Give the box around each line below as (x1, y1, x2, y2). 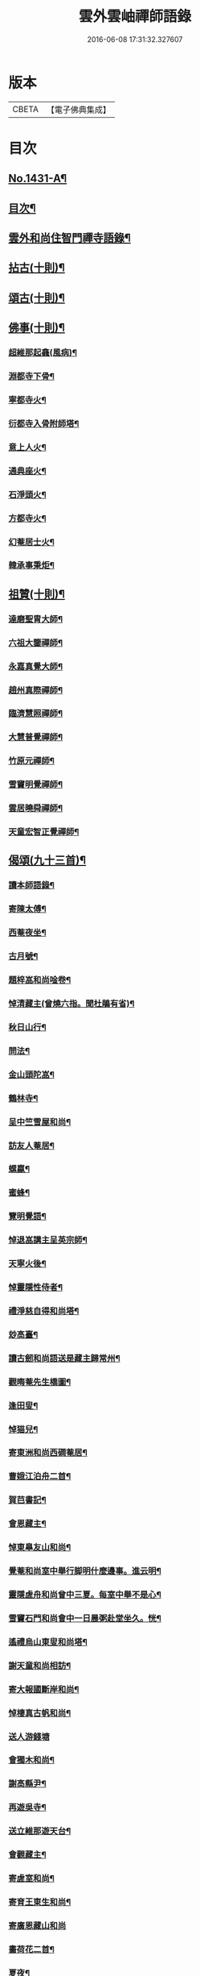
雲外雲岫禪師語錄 (78, 7, 191, 26)
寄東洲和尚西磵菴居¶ (8, 1447, 88, 1458)
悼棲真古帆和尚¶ (8, 1707, 71, 1718)
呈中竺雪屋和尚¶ (8, 1116, 71, 1127)
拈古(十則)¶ (8, 261, 66, 275)
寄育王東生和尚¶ (8, 1896, 71, 1907)
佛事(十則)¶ (8, 321, 66, 335)
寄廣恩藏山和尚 (8, 1920, 67, 1931)
